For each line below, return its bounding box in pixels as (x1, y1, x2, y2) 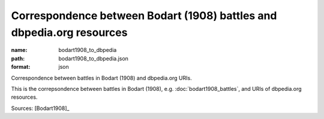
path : (11, 54, 25, 62)
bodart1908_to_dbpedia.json (58, 54, 129, 62)
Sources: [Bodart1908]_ (11, 105, 70, 112)
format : (11, 63, 31, 71)
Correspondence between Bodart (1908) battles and (11, 9, 277, 22)
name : (11, 47, 28, 54)
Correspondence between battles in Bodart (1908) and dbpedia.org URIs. (11, 74, 192, 81)
